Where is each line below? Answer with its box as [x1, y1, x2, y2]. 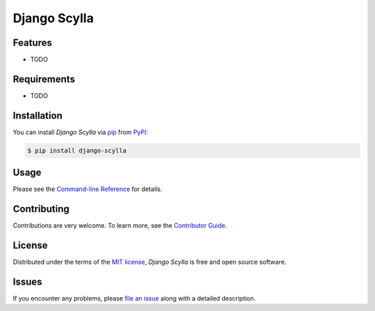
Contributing [12, 203, 69, 215]
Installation [12, 110, 62, 121]
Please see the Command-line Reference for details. [12, 185, 162, 194]
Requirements [12, 73, 76, 85]
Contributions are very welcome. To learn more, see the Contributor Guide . [12, 221, 227, 230]
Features [12, 37, 52, 49]
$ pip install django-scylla [27, 146, 127, 154]
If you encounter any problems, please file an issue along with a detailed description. [12, 294, 256, 303]
